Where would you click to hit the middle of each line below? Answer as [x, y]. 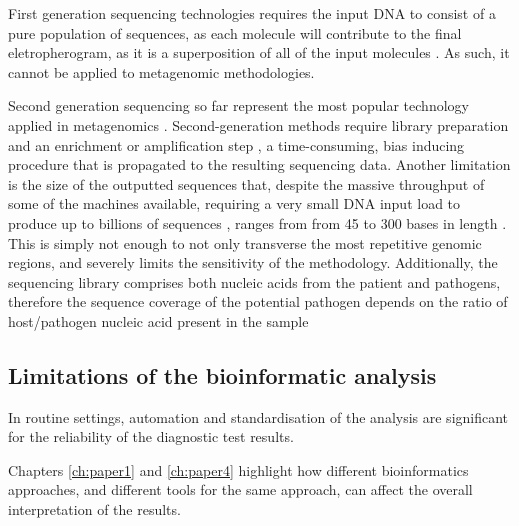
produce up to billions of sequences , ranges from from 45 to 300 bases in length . [257, 222]
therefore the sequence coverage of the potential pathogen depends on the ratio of [258, 301]
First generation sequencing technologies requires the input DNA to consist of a [252, 13]
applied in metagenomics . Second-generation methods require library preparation [258, 124]
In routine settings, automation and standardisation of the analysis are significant [258, 416]
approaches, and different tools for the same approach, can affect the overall [240, 489]
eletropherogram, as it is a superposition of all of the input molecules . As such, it [259, 52]
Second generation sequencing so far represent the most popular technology [238, 105]
